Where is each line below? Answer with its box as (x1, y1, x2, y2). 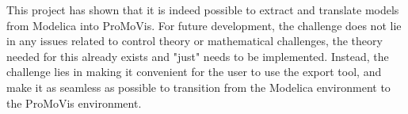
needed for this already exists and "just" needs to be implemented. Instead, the (6, 47, 389, 64)
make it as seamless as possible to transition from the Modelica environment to (6, 78, 391, 95)
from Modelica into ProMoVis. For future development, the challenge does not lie (6, 17, 402, 33)
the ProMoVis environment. (6, 94, 142, 111)
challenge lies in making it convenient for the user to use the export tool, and (6, 63, 382, 80)
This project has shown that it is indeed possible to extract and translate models (6, 2, 399, 17)
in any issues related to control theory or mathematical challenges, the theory (6, 32, 383, 49)
